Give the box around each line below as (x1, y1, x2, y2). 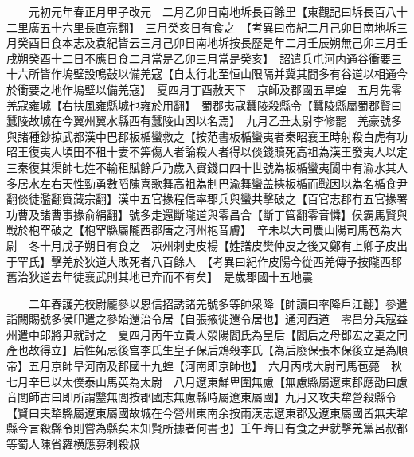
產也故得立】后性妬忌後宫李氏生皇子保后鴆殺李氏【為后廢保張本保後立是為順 (6, 342, 408, 358)
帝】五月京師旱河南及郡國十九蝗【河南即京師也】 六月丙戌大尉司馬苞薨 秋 (6, 357, 402, 374)
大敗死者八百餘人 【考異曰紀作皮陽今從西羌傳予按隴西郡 (106, 252, 402, 269)
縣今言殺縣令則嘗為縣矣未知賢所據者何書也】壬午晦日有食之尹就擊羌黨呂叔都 (6, 420, 408, 436)
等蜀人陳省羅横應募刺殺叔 (6, 436, 140, 452)
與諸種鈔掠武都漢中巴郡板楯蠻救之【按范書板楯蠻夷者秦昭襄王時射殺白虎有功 (6, 127, 408, 144)
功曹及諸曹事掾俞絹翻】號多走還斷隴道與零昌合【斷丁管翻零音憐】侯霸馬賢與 (6, 205, 408, 222)
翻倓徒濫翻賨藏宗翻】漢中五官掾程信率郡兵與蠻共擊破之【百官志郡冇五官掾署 (6, 190, 408, 207)
